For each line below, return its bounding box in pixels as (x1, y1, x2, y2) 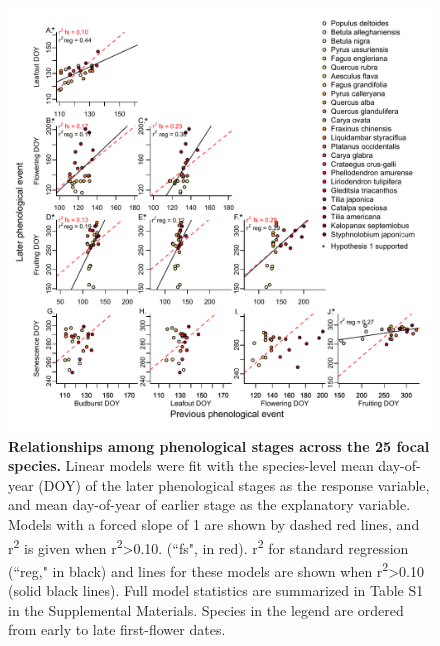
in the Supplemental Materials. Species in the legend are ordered (8, 599, 404, 620)
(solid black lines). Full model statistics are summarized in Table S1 (8, 580, 424, 601)
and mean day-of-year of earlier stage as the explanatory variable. (8, 494, 411, 515)
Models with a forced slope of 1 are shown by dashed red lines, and (8, 513, 420, 534)
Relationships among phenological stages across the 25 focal (8, 435, 430, 456)
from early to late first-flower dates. (8, 619, 226, 640)
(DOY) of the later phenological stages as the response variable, (38, 474, 430, 495)
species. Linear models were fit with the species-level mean (8, 455, 374, 476)
